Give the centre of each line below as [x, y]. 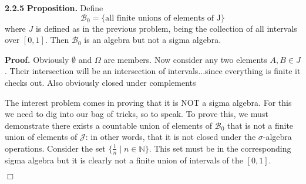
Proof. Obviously [37, 59]
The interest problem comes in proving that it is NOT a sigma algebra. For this [148, 102]
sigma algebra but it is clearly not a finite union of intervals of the [124, 160]
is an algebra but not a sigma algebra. [153, 40]
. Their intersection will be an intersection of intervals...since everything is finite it [153, 71]
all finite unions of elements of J [163, 18]
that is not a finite [260, 125]
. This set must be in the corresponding [220, 148]
